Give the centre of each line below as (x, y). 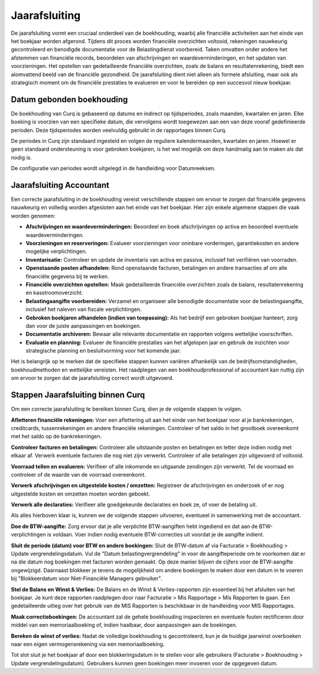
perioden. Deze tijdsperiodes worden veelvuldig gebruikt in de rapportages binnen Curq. (119, 130)
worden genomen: (33, 216)
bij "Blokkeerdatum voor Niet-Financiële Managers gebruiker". (87, 578)
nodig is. (21, 157)
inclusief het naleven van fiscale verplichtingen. (84, 310)
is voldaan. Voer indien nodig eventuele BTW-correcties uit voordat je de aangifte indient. (156, 535)
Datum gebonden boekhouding (69, 100)
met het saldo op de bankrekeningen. (56, 437)
